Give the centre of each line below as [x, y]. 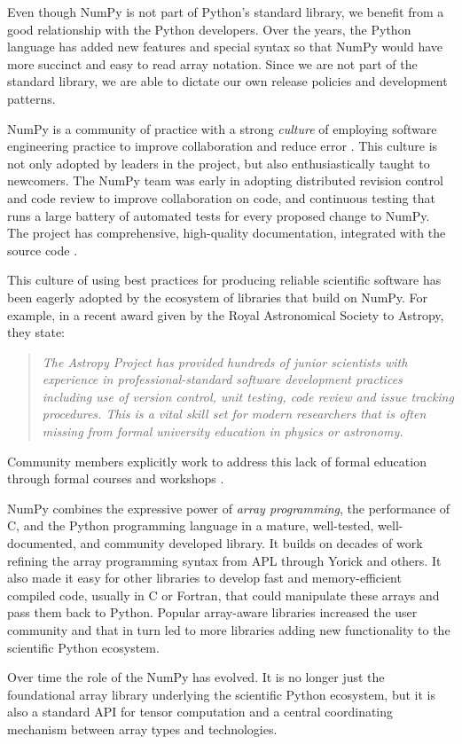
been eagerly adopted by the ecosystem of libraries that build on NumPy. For [218, 297]
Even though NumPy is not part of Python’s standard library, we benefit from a [226, 12]
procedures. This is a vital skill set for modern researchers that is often [234, 414]
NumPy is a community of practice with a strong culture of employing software [222, 128]
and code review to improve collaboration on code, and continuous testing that [221, 197]
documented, [42, 543]
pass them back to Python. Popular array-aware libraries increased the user [212, 612]
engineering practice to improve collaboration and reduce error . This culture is [223, 146]
